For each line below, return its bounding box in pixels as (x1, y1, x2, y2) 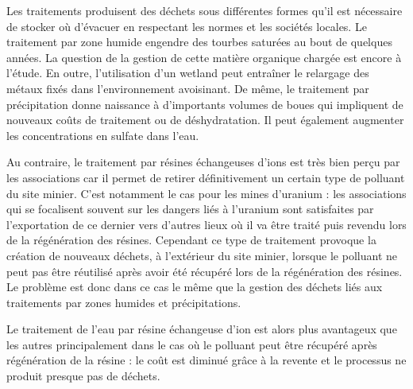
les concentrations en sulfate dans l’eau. (6, 126, 199, 143)
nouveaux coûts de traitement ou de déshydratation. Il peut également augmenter (6, 111, 404, 128)
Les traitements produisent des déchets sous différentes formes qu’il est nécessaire (6, 2, 403, 18)
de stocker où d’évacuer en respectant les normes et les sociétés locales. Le (6, 18, 367, 34)
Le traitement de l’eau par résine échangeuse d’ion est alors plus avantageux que (6, 321, 397, 337)
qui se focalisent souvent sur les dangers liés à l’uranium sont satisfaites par (6, 200, 374, 217)
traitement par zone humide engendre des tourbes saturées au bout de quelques (6, 33, 392, 50)
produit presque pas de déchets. (6, 368, 160, 384)
